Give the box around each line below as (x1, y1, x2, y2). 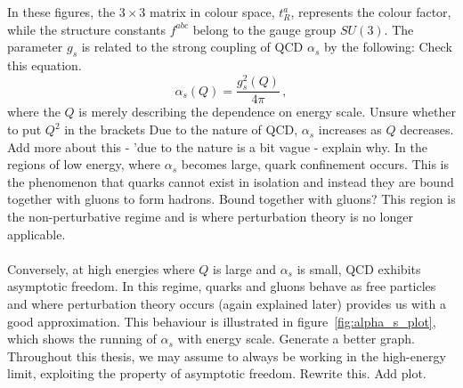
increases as (318, 120, 382, 139)
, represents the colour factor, (290, 3, 451, 20)
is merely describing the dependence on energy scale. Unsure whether (78, 102, 456, 121)
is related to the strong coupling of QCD (81, 37, 304, 56)
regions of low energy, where (7, 155, 161, 174)
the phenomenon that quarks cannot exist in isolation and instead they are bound (7, 172, 454, 190)
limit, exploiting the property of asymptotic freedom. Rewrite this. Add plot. (7, 364, 426, 383)
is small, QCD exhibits (296, 259, 421, 278)
